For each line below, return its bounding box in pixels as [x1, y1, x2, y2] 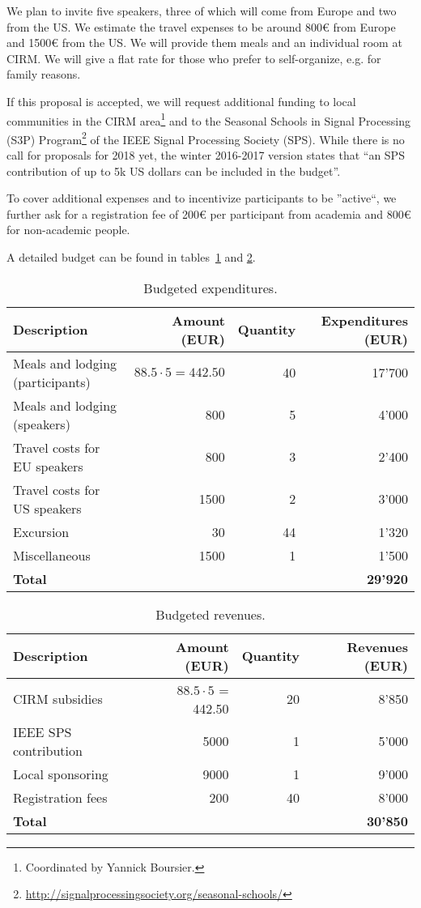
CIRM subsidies [13, 689, 103, 709]
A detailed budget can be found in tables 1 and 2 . [6, 249, 256, 266]
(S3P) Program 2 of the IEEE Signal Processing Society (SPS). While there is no [6, 128, 405, 147]
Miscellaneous [13, 545, 91, 565]
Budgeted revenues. [155, 604, 266, 624]
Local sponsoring [13, 764, 108, 783]
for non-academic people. [6, 221, 130, 238]
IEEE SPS [13, 722, 72, 741]
